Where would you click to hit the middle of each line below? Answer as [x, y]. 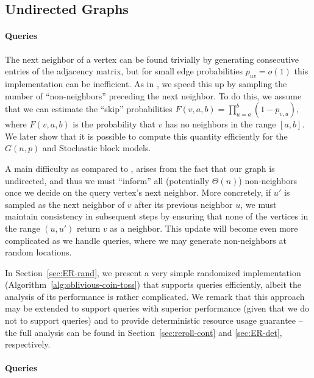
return [89, 228]
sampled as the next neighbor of [65, 204]
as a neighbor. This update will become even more [204, 228]
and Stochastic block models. [97, 148]
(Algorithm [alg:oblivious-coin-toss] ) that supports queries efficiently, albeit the [153, 284]
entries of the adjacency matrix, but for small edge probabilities [124, 71]
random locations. [38, 252]
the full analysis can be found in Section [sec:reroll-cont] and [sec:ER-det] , [144, 332]
